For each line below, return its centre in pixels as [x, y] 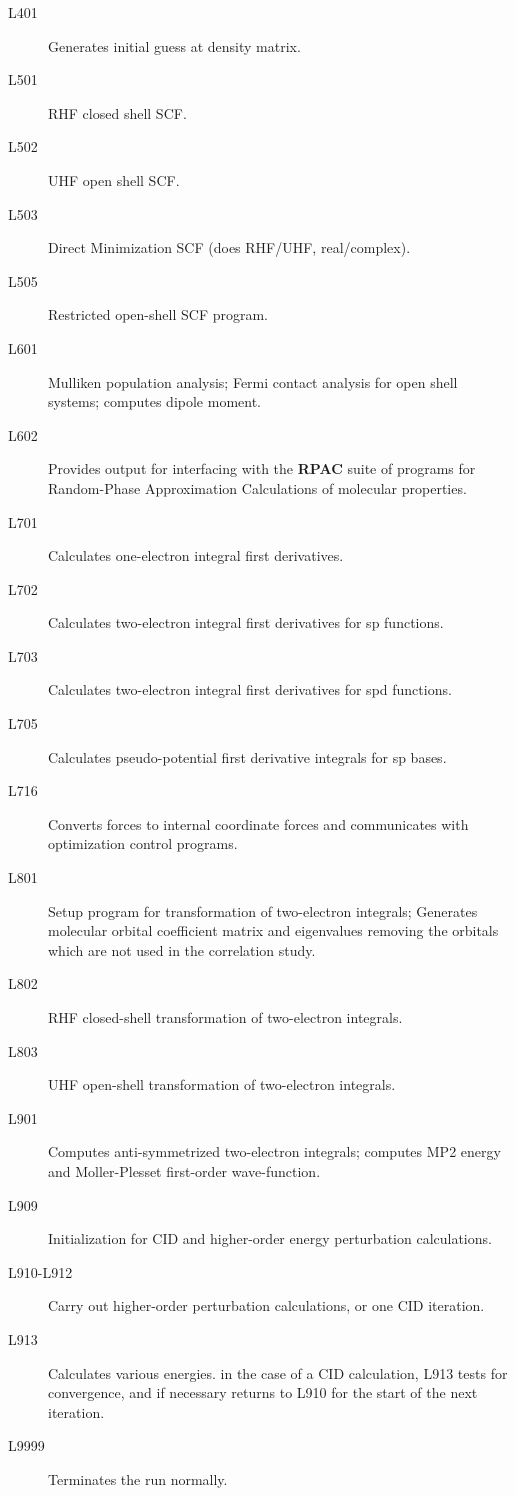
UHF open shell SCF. [114, 179]
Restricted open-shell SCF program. [158, 314]
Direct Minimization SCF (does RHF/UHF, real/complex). [229, 247]
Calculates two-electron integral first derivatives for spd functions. [250, 689]
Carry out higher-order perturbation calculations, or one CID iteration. [266, 1305]
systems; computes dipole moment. [154, 401]
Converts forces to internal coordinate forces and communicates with [258, 823]
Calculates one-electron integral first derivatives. [196, 555]
